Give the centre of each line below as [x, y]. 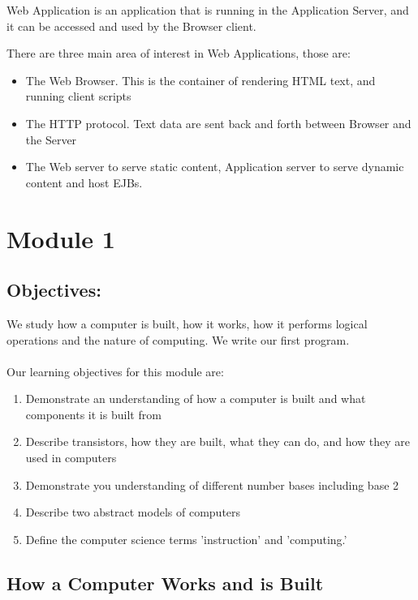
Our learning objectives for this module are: [115, 371]
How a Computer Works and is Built [165, 583]
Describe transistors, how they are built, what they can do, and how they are [218, 441]
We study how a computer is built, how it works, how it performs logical [187, 323]
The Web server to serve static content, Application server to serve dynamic [215, 167]
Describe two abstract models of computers [133, 512]
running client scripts [78, 96]
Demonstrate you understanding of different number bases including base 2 [212, 484]
